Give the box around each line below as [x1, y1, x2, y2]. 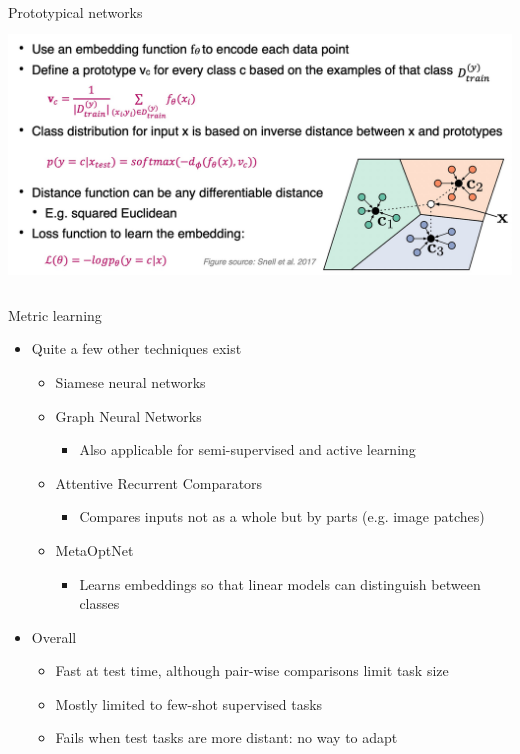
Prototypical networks [8, 2, 143, 22]
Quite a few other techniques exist [31, 338, 242, 359]
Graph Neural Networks [55, 405, 202, 426]
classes [79, 593, 120, 614]
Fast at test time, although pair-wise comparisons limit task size [55, 660, 449, 681]
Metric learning [8, 304, 102, 325]
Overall [31, 626, 77, 647]
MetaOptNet [55, 539, 134, 560]
